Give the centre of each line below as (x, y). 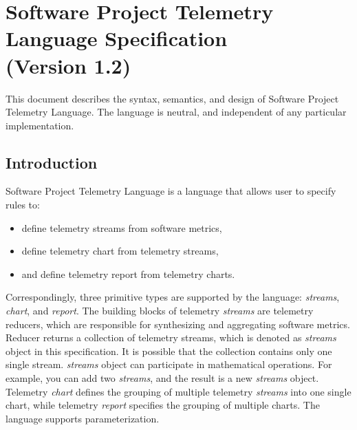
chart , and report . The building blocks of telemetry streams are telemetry (160, 311)
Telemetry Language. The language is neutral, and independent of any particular (176, 112)
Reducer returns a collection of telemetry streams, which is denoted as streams (171, 337)
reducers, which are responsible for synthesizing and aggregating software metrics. (178, 324)
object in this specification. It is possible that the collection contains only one (169, 351)
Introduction (52, 162)
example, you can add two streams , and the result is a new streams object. (162, 378)
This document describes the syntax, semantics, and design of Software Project (172, 98)
